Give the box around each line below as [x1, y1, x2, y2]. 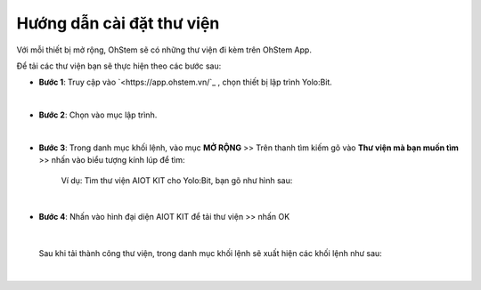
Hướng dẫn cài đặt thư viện [16, 13, 220, 33]
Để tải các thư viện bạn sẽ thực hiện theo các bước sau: [16, 60, 222, 71]
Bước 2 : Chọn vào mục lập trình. [38, 109, 158, 120]
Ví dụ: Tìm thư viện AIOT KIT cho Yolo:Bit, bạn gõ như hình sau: [61, 174, 293, 186]
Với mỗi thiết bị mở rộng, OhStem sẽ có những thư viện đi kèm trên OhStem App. [16, 44, 312, 55]
